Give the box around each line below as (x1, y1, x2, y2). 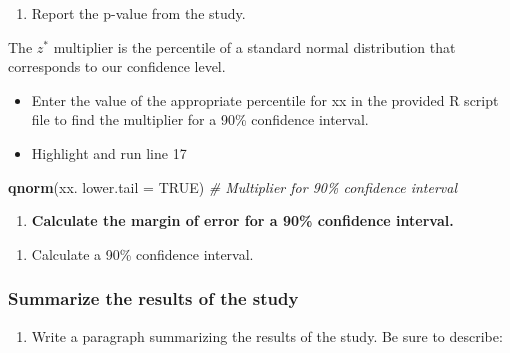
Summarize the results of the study (8, 286, 299, 311)
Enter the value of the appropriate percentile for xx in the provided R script (31, 89, 499, 110)
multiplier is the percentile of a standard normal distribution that (53, 36, 456, 57)
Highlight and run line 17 (31, 142, 187, 163)
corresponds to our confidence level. (8, 56, 226, 77)
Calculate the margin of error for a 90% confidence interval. (31, 210, 454, 231)
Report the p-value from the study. (31, 3, 246, 23)
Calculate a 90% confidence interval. (31, 243, 254, 264)
